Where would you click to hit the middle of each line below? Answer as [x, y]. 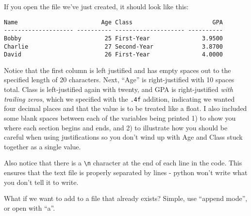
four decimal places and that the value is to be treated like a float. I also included [125, 108]
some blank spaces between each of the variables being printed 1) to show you [120, 117]
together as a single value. [42, 146]
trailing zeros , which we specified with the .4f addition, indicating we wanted [119, 99]
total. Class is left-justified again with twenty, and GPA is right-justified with [118, 89]
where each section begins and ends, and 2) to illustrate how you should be [116, 127]
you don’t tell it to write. [41, 182]
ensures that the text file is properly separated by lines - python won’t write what [126, 172]
